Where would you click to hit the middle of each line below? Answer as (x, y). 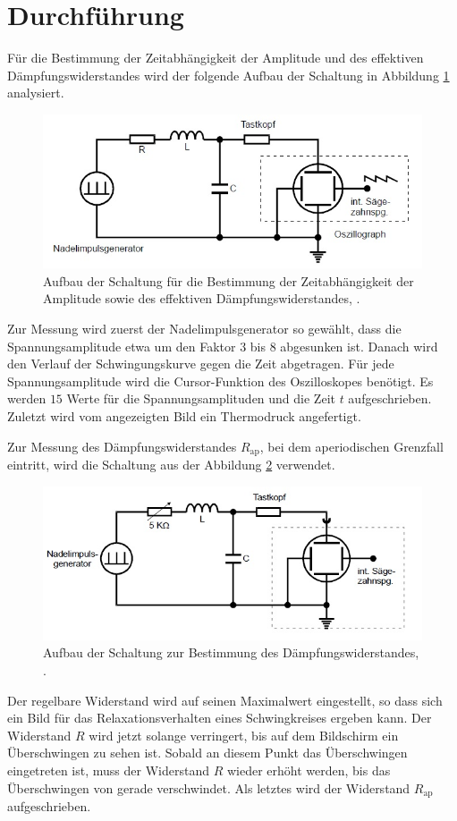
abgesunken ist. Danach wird (359, 346)
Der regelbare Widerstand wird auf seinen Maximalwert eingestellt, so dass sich (225, 700)
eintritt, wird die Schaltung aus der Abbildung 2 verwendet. (171, 464)
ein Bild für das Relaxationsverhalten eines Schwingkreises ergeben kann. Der (220, 718)
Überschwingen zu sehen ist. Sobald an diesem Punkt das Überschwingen (207, 753)
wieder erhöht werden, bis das (309, 770)
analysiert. (36, 93)
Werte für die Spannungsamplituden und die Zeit (201, 398)
